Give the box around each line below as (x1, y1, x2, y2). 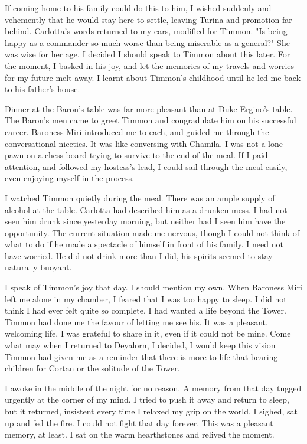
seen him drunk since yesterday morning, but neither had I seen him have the (5, 215, 286, 227)
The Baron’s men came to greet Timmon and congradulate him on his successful (5, 114, 296, 126)
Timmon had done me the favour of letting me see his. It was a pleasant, (5, 315, 268, 328)
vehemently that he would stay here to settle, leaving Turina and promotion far (5, 13, 292, 25)
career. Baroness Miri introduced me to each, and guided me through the (5, 125, 269, 138)
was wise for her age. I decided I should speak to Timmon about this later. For (5, 48, 290, 60)
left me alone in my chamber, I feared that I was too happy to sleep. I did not (5, 292, 287, 305)
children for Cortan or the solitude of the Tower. (5, 362, 180, 374)
